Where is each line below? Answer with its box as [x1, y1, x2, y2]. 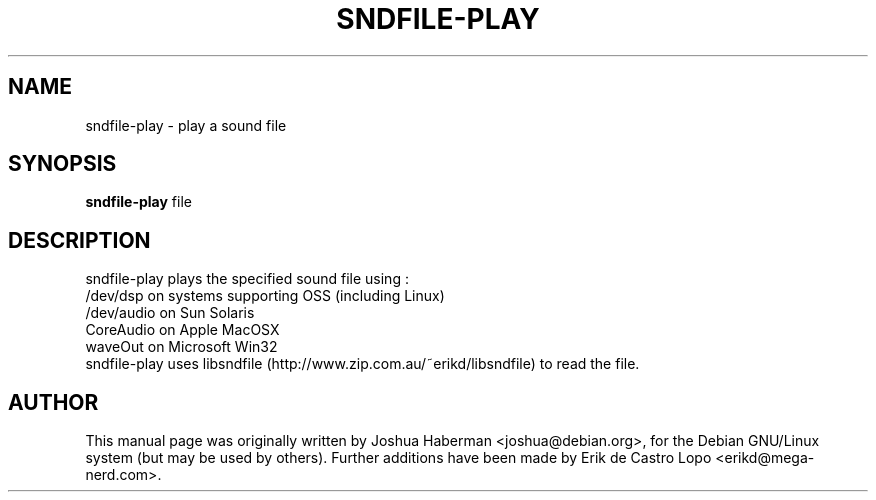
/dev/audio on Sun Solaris [85, 304, 255, 322]
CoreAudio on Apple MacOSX [85, 321, 280, 339]
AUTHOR [8, 389, 99, 415]
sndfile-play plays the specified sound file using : [85, 270, 409, 288]
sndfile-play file [85, 193, 192, 211]
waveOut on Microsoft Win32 [85, 338, 278, 356]
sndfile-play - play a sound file [85, 116, 287, 134]
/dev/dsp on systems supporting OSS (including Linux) [85, 287, 445, 305]
